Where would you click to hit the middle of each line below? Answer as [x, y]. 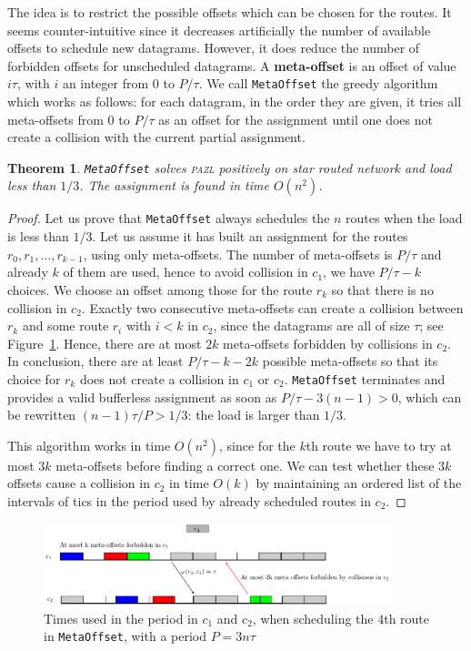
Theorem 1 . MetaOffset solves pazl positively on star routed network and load [230, 167]
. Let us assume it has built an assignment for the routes [250, 236]
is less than [38, 236]
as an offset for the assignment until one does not [296, 119]
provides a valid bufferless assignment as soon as [142, 397]
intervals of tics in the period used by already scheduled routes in [189, 500]
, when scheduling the [313, 618]
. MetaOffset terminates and [365, 378]
